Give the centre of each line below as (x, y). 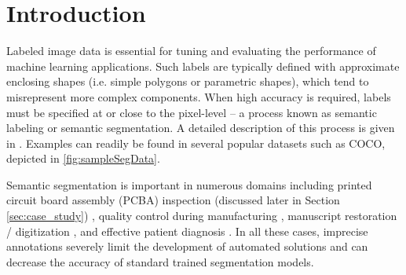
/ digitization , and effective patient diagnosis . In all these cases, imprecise (187, 231)
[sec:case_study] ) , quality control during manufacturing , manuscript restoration (202, 216)
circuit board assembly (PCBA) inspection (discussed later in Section (173, 200)
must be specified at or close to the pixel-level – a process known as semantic (192, 112)
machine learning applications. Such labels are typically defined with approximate (203, 66)
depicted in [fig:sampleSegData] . (83, 158)
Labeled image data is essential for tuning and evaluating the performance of (191, 51)
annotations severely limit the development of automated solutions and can (187, 246)
